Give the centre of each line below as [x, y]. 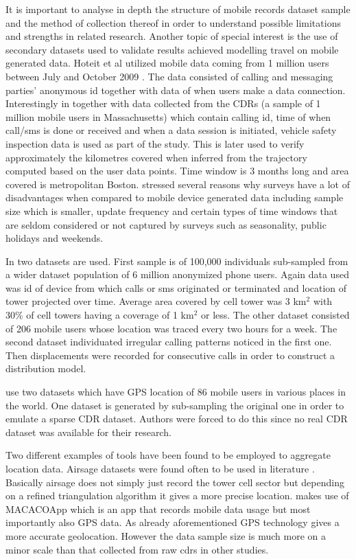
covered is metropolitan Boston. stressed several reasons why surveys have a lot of [178, 184]
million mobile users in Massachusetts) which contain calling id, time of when [168, 116]
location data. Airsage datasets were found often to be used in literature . [160, 468]
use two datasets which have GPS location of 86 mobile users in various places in [176, 392]
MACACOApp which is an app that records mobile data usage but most [158, 509]
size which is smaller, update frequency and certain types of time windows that [172, 210]
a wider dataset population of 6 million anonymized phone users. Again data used [177, 274]
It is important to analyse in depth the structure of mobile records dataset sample [178, 9]
